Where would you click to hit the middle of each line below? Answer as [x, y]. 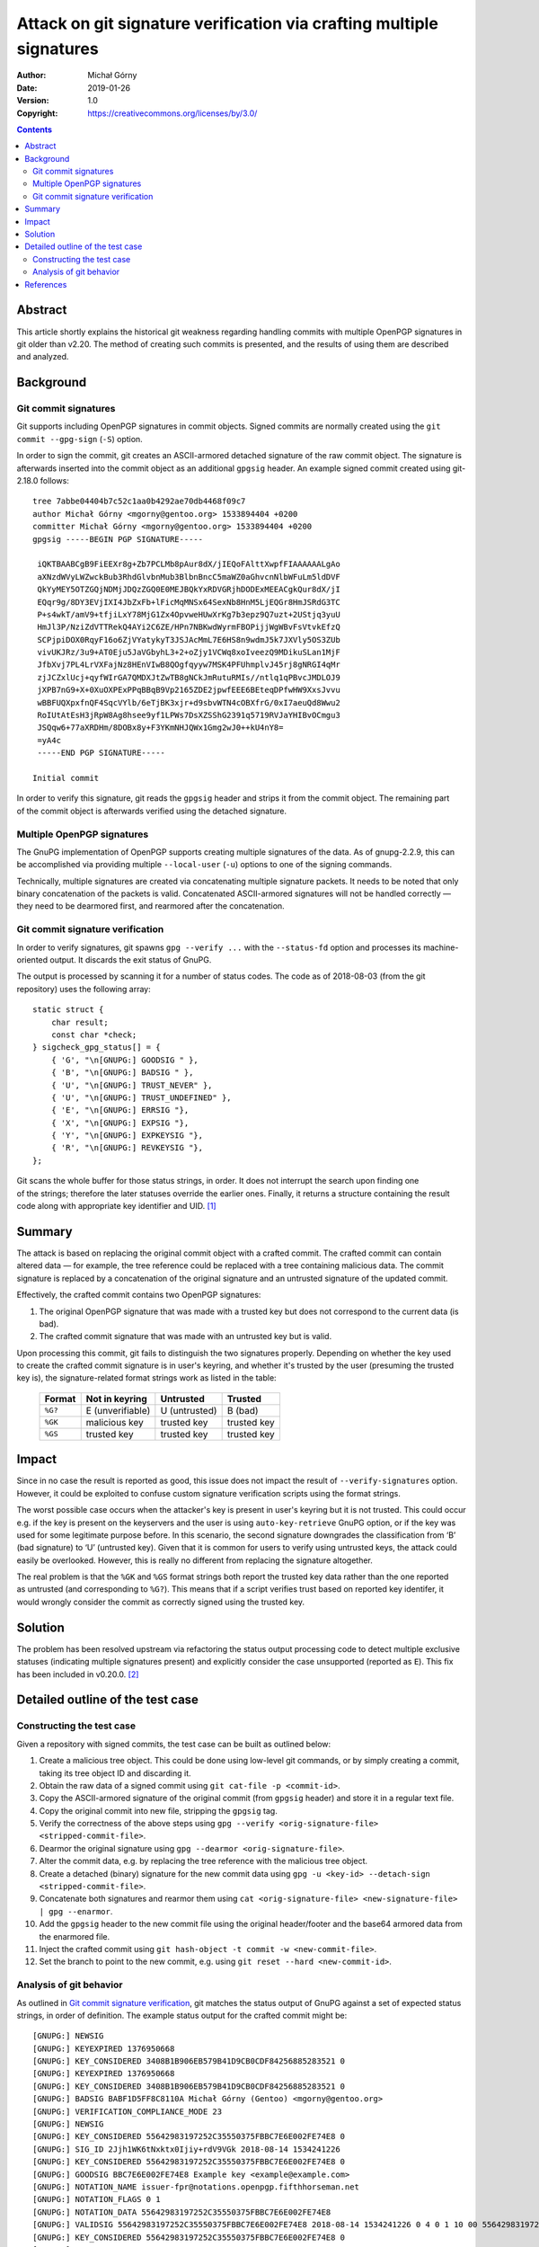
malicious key [115, 1422]
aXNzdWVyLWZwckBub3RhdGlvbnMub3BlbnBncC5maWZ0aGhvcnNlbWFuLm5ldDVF [189, 577]
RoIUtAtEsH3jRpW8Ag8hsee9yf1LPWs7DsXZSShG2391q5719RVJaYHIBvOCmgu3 [189, 715]
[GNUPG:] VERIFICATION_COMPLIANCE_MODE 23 [128, 2111]
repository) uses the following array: [84, 989]
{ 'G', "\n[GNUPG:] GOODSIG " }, [125, 1060]
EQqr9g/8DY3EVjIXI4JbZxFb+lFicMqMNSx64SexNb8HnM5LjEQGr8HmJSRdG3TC [189, 602]
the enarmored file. [75, 1936]
